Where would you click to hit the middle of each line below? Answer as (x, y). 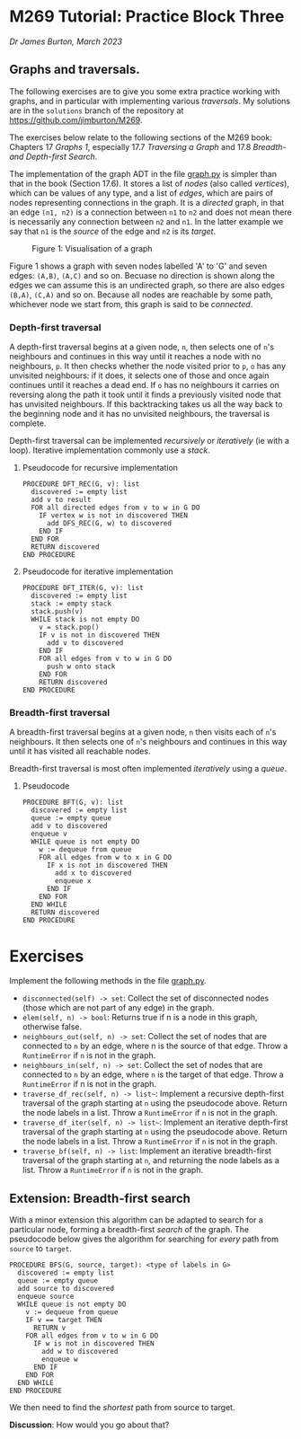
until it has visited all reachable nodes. (80, 751)
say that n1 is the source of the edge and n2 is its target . (113, 231)
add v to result (61, 500)
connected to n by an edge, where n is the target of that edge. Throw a (153, 1074)
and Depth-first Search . (53, 156)
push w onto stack (81, 667)
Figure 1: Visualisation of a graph (92, 248)
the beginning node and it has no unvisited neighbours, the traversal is (140, 414)
